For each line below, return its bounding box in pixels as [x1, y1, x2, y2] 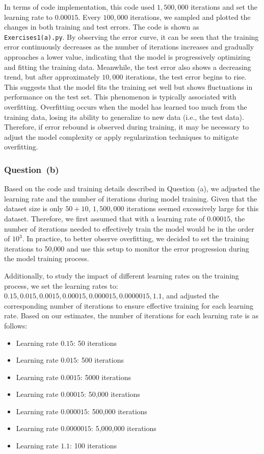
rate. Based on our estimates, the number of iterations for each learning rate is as [4, 310, 259, 321]
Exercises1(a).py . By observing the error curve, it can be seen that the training [4, 31, 259, 42]
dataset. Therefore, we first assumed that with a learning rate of [4, 213, 205, 223]
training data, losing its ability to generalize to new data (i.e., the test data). [4, 111, 244, 122]
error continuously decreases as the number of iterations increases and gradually [4, 41, 254, 52]
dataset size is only [4, 203, 63, 214]
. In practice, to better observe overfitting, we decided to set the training [22, 233, 249, 244]
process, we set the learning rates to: [4, 280, 118, 291]
